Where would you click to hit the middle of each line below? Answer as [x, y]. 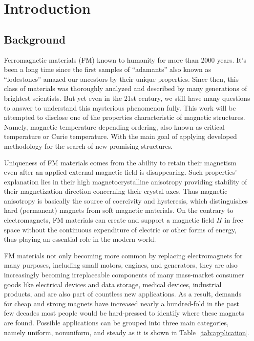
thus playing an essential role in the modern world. [80, 239]
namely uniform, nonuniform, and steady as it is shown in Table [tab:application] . [127, 332]
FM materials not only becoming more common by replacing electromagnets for [123, 255]
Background [35, 39]
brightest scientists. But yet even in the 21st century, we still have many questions [127, 98]
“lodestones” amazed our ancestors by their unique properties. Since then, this [121, 79]
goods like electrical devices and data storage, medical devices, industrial [113, 284]
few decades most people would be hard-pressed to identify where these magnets [124, 313]
